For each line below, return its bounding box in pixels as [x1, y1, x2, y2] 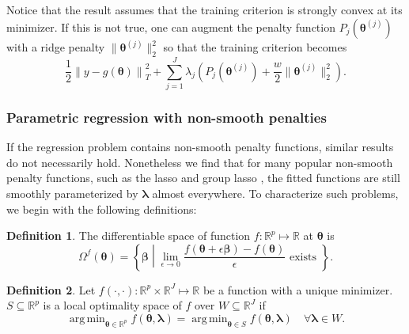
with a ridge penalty [6, 39, 105, 55]
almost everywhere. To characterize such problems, [152, 184, 399, 201]
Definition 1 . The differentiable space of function [6, 227, 251, 244]
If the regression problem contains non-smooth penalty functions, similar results [6, 139, 394, 155]
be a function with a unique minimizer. [203, 281, 393, 298]
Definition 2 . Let [6, 281, 96, 298]
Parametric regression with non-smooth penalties [6, 107, 327, 127]
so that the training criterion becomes [163, 39, 347, 55]
